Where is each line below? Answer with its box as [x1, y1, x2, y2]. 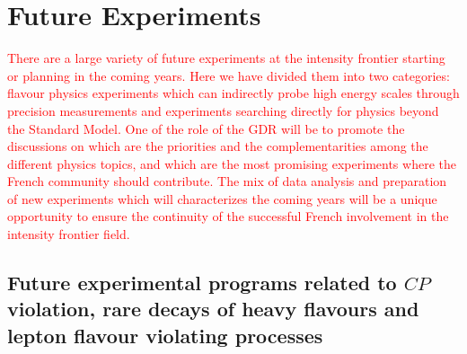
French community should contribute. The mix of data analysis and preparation [7, 172, 447, 190]
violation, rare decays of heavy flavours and [7, 295, 419, 323]
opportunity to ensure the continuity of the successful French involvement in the [7, 207, 449, 226]
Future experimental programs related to [7, 269, 397, 296]
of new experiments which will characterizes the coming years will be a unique [7, 189, 437, 208]
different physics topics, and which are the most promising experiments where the [7, 154, 456, 173]
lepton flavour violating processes [7, 321, 323, 349]
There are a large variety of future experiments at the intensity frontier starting [7, 49, 445, 67]
